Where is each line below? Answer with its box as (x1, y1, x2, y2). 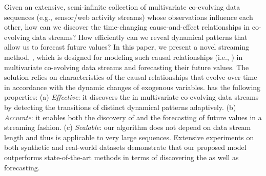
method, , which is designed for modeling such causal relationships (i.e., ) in (4, 51, 243, 62)
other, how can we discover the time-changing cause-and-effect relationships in (4, 21, 250, 32)
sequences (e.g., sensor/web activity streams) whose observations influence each (4, 11, 253, 22)
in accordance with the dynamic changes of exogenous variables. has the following (4, 81, 261, 92)
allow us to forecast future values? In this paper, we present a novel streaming (4, 41, 250, 52)
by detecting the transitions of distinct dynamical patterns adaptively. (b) (4, 101, 236, 112)
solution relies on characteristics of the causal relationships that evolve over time (4, 72, 257, 82)
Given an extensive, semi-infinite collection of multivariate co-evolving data (4, 2, 240, 12)
